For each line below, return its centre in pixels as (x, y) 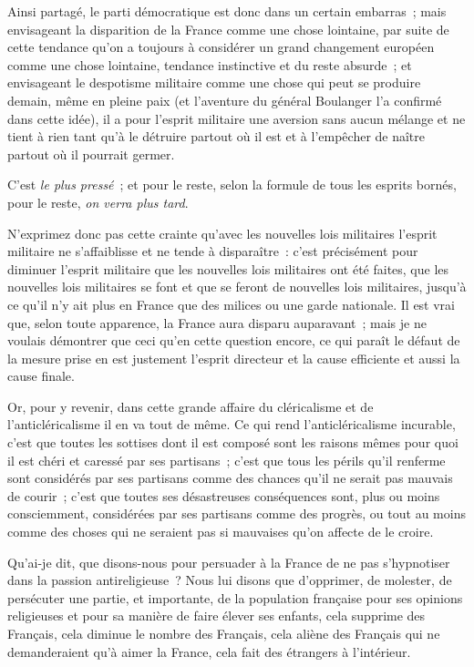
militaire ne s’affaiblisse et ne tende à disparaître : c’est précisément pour (213, 251)
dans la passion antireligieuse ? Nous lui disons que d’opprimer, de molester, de (230, 580)
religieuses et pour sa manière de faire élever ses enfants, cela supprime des (216, 616)
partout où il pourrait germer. (91, 154)
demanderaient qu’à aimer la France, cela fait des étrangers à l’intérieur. (209, 651)
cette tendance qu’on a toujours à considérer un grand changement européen (221, 47)
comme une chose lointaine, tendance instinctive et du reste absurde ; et (210, 64)
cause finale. (41, 376)
